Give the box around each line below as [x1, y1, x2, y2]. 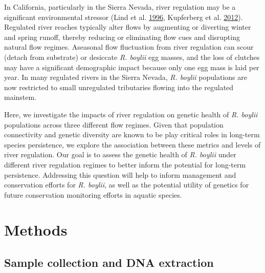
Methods [4, 219, 68, 240]
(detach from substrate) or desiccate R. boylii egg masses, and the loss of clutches [4, 51, 260, 62]
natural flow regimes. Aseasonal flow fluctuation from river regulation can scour [4, 41, 254, 52]
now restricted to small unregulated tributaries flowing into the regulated [4, 81, 234, 92]
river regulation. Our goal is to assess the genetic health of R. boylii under [4, 149, 236, 160]
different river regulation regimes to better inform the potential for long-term [4, 159, 246, 170]
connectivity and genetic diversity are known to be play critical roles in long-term [4, 129, 260, 140]
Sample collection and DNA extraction [4, 255, 214, 270]
